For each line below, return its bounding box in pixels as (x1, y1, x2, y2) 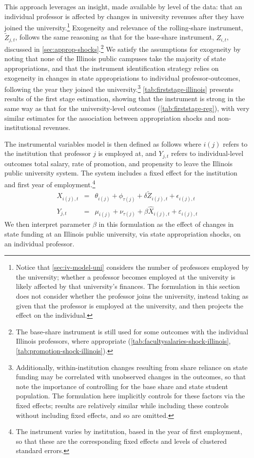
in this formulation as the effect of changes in (98, 219, 234, 229)
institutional (4, 122, 41, 132)
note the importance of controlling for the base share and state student (16, 381, 228, 391)
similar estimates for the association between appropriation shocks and (4, 112, 216, 123)
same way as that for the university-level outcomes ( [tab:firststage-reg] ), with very (4, 103, 250, 113)
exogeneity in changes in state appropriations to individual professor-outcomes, (4, 72, 240, 83)
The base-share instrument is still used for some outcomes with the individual (16, 326, 249, 336)
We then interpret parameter (4, 219, 91, 229)
